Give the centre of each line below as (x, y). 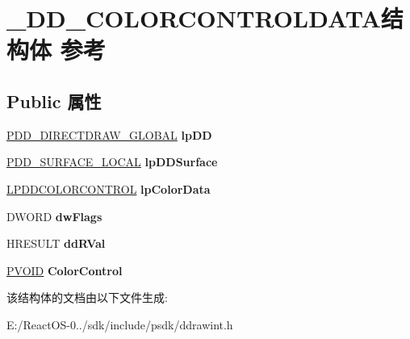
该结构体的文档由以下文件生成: (87, 297)
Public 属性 (54, 100)
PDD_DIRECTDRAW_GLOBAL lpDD (109, 134)
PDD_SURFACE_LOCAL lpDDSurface (112, 162)
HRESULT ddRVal (56, 243)
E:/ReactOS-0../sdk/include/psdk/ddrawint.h (120, 324)
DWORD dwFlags (54, 216)
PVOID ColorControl (65, 270)
